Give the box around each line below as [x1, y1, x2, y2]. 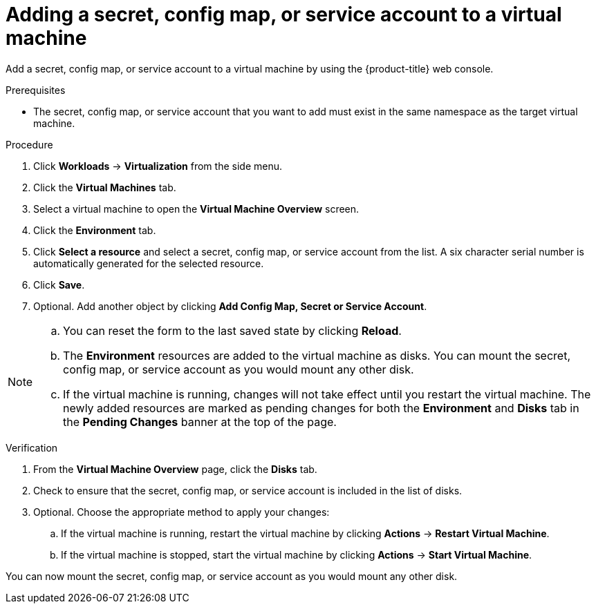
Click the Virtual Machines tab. [33, 181, 176, 193]
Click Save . [33, 278, 85, 291]
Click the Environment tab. [33, 224, 156, 236]
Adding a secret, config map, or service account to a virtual [6, 3, 562, 26]
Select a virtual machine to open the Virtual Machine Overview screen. [33, 202, 360, 215]
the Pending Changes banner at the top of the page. [63, 414, 337, 429]
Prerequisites [6, 84, 66, 96]
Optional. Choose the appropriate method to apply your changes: [33, 505, 330, 518]
